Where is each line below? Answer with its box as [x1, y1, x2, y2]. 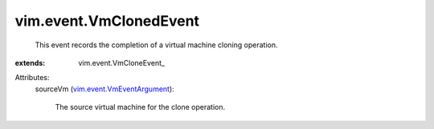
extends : [14, 58, 46, 67]
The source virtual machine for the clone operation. [55, 103, 225, 112]
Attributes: [14, 73, 50, 83]
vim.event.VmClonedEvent [14, 12, 200, 30]
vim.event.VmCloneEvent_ [78, 58, 165, 67]
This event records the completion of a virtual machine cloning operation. [35, 40, 278, 50]
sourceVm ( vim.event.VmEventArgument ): [35, 84, 174, 94]
